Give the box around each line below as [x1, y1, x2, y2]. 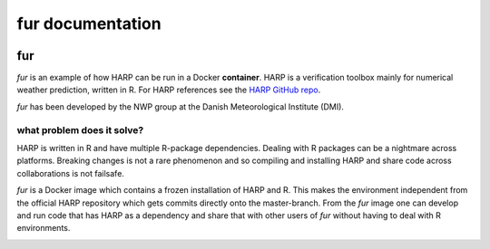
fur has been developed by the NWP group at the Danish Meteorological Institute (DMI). [16, 101, 345, 112]
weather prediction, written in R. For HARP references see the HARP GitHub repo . [16, 84, 321, 95]
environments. [16, 223, 71, 234]
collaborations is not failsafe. [16, 168, 124, 178]
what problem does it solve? [16, 123, 144, 136]
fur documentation [16, 14, 162, 34]
